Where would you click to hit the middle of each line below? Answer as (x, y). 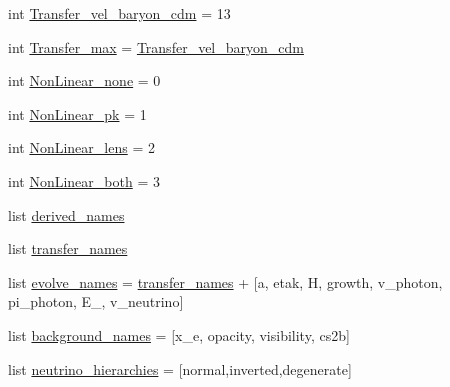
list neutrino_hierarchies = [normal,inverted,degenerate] (180, 368)
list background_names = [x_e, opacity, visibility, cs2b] (179, 334)
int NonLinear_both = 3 (84, 180)
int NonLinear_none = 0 (84, 80)
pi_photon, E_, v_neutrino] (96, 301)
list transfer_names (68, 248)
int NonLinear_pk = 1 (77, 113)
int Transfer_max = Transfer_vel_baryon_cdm (156, 46)
